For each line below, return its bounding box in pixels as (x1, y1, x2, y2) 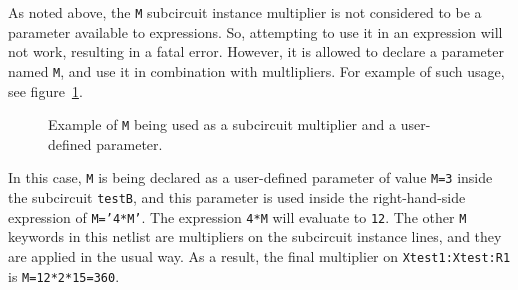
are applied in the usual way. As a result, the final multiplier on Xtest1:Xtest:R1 (8, 245, 511, 266)
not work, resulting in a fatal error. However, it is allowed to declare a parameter (8, 41, 504, 62)
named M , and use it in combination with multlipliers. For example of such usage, (8, 60, 505, 81)
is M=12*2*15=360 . (8, 265, 120, 286)
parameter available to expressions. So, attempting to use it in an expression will (8, 21, 503, 42)
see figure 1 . (8, 80, 83, 101)
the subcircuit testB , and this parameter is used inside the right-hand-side (8, 187, 466, 207)
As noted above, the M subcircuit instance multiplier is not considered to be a (8, 2, 482, 22)
